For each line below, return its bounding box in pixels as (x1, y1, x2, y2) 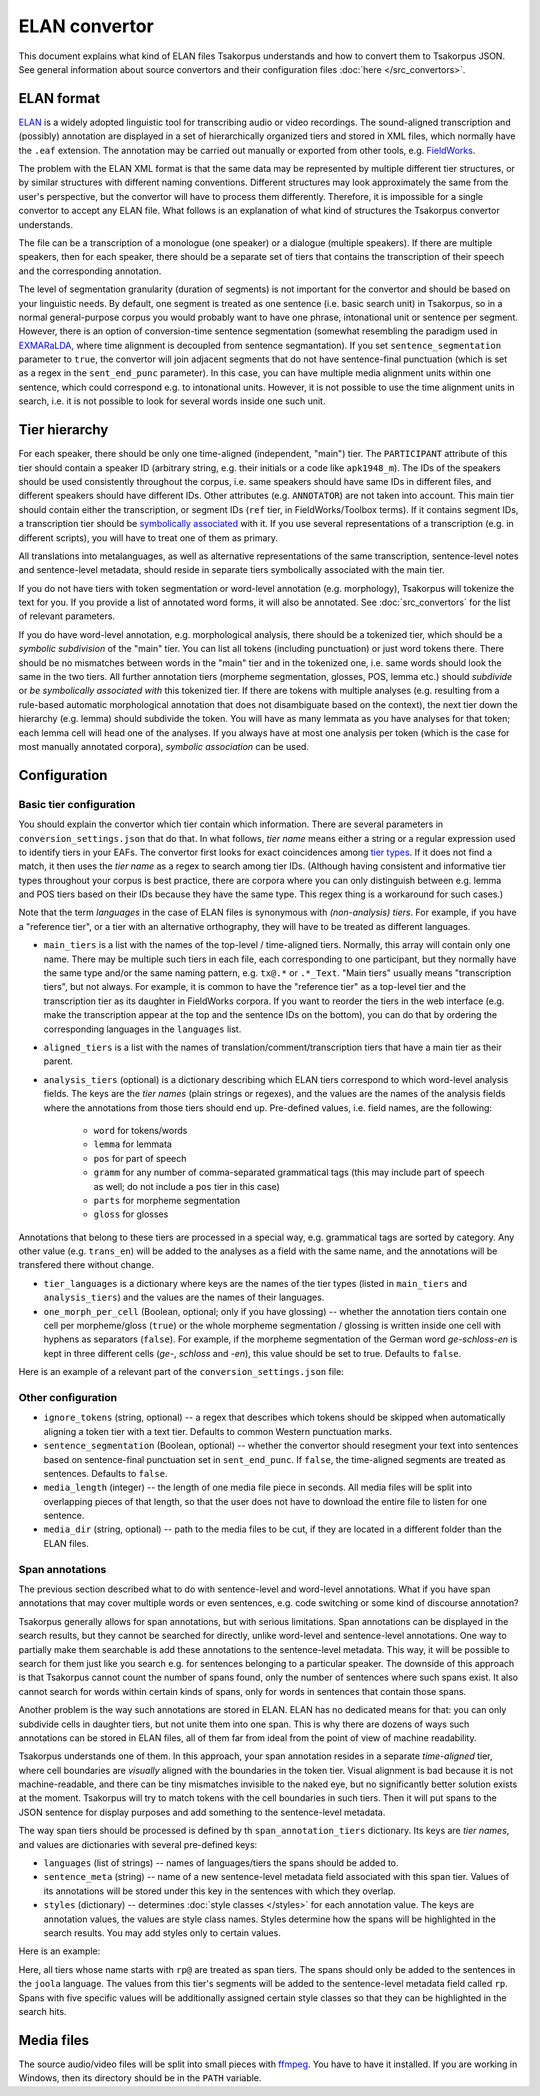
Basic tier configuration (18, 797, 136, 811)
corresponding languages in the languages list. (43, 1023, 242, 1035)
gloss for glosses (93, 1208, 169, 1220)
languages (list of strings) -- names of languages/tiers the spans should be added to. (43, 1857, 399, 1869)
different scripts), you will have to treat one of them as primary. (18, 531, 279, 544)
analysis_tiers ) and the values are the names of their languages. (43, 1291, 325, 1304)
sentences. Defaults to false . (43, 1467, 168, 1479)
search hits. (18, 2005, 67, 2017)
